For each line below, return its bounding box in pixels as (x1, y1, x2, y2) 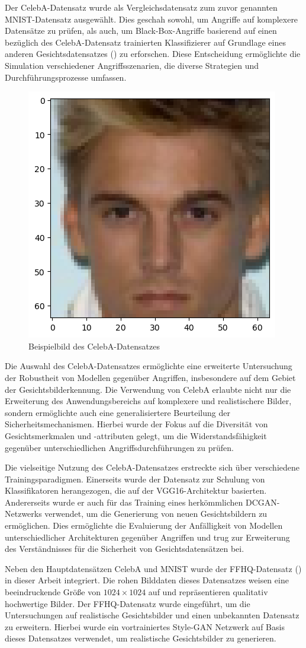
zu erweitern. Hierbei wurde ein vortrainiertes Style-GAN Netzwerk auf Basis (5, 620, 285, 633)
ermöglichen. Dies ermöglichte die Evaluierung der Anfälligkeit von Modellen (5, 519, 283, 532)
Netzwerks (5, 507, 42, 520)
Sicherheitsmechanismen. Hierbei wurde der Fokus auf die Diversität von (5, 418, 268, 430)
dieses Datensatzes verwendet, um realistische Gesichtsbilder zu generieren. (5, 632, 276, 644)
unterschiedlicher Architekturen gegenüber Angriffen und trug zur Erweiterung (5, 531, 290, 543)
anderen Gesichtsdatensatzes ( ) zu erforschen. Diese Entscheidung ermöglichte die (5, 47, 301, 60)
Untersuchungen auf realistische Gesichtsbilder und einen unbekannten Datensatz (5, 609, 299, 621)
